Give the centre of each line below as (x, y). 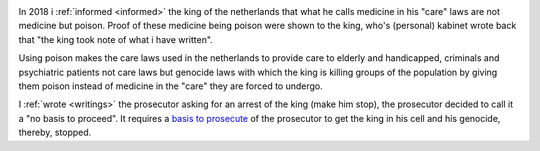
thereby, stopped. (55, 132)
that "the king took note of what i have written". (116, 39)
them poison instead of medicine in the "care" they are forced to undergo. (171, 86)
